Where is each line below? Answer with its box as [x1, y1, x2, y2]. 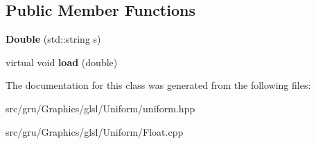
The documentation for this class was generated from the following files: [6, 78, 311, 92]
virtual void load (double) [6, 54, 118, 69]
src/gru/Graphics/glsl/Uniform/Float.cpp [6, 124, 184, 138]
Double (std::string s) [6, 32, 101, 46]
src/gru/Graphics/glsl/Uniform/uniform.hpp [6, 101, 195, 115]
